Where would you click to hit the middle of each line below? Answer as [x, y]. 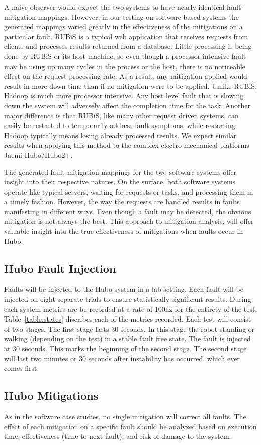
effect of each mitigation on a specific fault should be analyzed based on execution [130, 426]
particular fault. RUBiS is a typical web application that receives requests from [126, 36]
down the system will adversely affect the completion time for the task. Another [127, 105]
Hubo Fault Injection [60, 268]
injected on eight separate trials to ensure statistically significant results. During [128, 299]
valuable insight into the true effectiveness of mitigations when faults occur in [124, 231]
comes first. [22, 368]
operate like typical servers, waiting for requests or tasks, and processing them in [129, 191]
